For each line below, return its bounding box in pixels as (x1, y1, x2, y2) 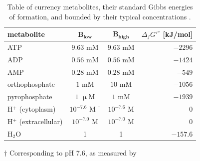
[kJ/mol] (163, 28, 193, 39)
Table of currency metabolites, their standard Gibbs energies (7, 1, 193, 11)
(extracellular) (19, 116, 63, 126)
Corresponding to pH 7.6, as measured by (9, 147, 137, 158)
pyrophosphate (7, 91, 52, 102)
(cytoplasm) (19, 104, 56, 114)
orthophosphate (7, 79, 55, 89)
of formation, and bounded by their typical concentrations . (9, 11, 191, 21)
